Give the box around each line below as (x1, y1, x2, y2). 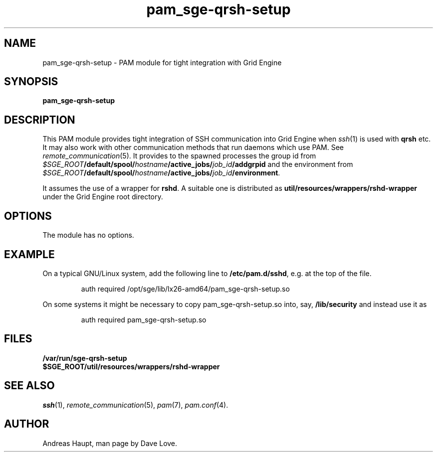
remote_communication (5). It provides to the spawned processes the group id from (42, 152, 316, 160)
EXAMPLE (4, 248, 55, 261)
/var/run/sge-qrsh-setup (42, 353, 127, 362)
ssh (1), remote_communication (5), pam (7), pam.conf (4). (42, 400, 228, 409)
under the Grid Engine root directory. (42, 192, 163, 201)
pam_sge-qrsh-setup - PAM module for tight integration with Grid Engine (42, 58, 282, 67)
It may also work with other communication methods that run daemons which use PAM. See (42, 143, 344, 152)
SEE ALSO (4, 379, 55, 392)
